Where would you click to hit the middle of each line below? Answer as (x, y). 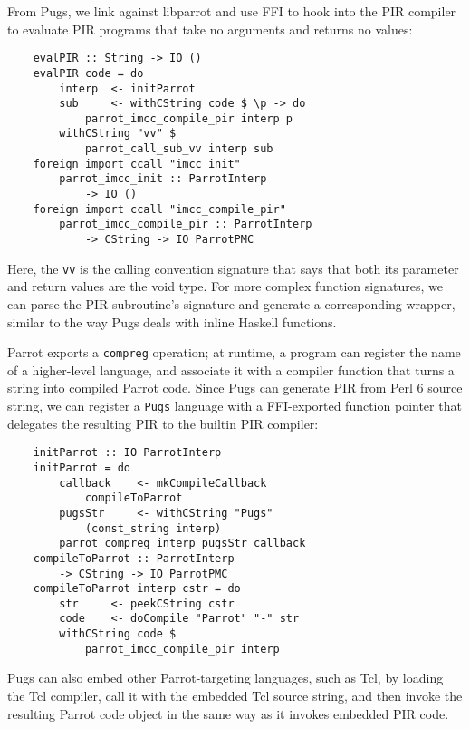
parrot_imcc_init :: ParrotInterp (163, 179)
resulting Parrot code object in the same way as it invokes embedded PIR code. (228, 713)
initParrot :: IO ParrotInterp (127, 453)
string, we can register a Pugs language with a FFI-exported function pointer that (235, 405)
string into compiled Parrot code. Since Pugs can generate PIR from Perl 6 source (235, 388)
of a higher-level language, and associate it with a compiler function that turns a (231, 369)
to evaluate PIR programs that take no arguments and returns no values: (210, 29)
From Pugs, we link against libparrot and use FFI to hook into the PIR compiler (232, 11)
